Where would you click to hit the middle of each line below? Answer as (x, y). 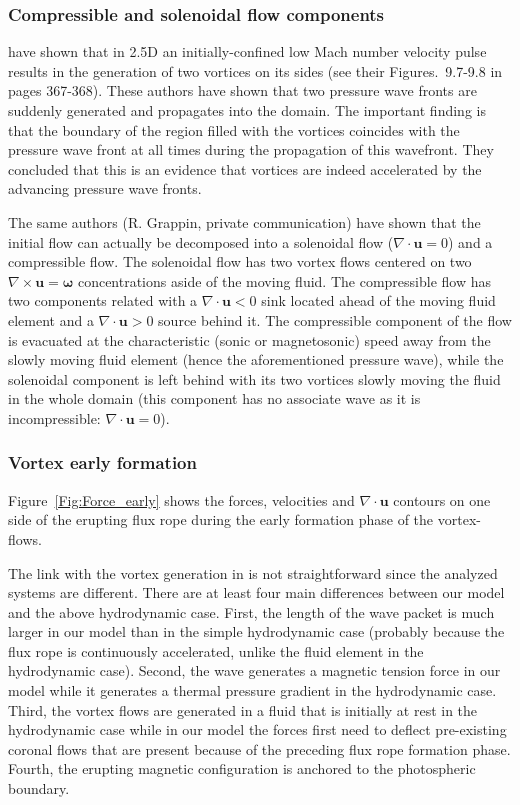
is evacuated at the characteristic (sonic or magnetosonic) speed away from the (249, 339)
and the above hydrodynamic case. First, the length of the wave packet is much (251, 611)
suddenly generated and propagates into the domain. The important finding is (247, 110)
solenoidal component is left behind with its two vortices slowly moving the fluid (254, 378)
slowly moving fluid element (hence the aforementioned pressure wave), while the (256, 359)
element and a (51, 319)
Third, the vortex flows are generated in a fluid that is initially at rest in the (243, 709)
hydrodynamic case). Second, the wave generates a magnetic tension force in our (254, 670)
